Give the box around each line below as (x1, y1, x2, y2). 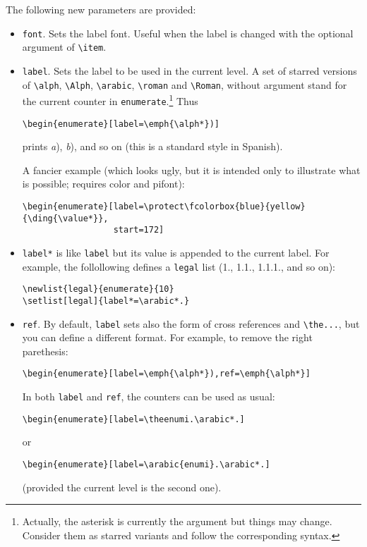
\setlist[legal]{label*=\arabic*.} (22, 295, 190, 306)
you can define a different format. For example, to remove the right (22, 330, 313, 345)
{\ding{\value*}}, (22, 213, 109, 223)
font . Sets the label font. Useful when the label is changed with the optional (22, 25, 354, 40)
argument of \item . (22, 39, 107, 54)
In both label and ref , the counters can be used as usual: (22, 389, 275, 404)
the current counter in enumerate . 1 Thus (22, 92, 198, 108)
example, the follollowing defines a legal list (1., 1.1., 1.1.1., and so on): (22, 259, 336, 273)
